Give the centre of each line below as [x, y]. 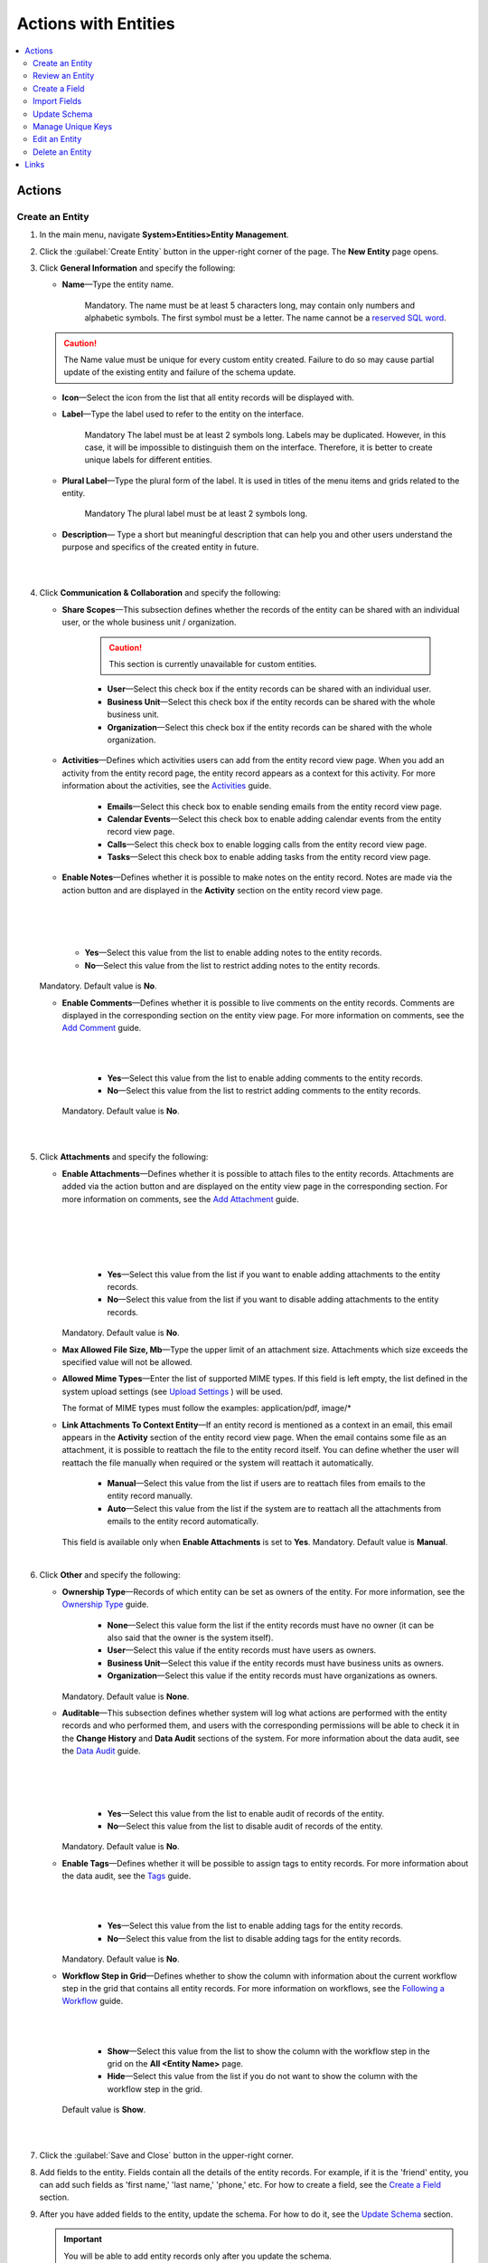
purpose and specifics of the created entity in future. [160, 547]
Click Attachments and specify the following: [124, 1157]
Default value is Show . [104, 2110]
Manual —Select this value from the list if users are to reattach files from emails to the [266, 1484]
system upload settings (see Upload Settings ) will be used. [173, 1391]
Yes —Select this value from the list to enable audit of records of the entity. [246, 1813]
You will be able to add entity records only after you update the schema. [197, 2256]
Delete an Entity [62, 152]
